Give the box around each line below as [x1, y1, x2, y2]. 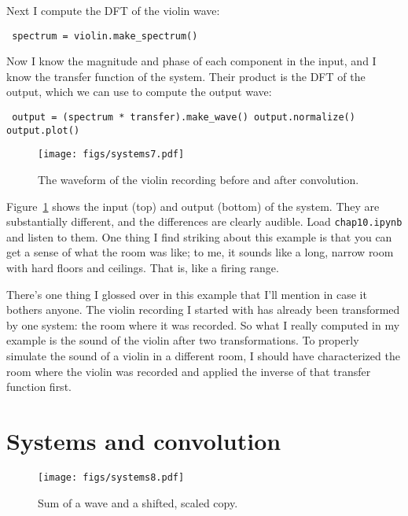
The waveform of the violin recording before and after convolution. [38, 171, 359, 187]
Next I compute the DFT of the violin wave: [6, 2, 220, 18]
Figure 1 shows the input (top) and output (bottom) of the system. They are [6, 197, 380, 214]
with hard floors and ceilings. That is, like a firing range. [6, 260, 279, 276]
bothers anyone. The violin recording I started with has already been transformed [6, 301, 400, 318]
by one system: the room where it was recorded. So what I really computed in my [6, 316, 400, 333]
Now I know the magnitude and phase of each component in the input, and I [6, 53, 377, 69]
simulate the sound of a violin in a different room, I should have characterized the [6, 348, 400, 363]
